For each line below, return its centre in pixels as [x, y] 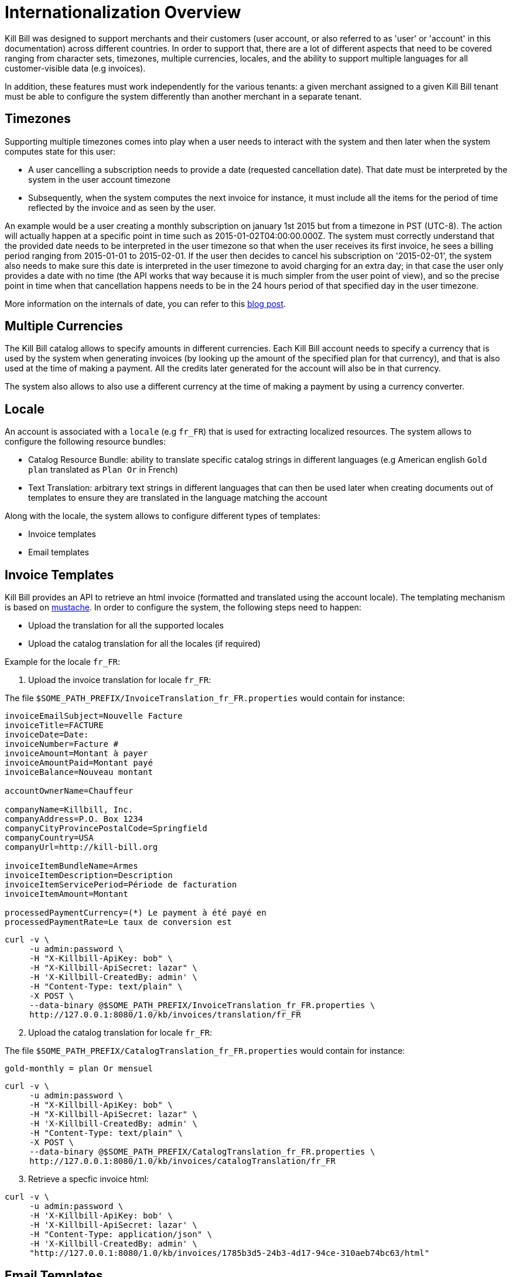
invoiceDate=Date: [47, 735]
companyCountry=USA [49, 838]
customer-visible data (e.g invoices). [75, 68]
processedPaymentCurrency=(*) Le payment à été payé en [136, 913]
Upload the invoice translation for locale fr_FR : [120, 680]
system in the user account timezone [99, 179]
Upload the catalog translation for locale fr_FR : [120, 1033]
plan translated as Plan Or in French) [103, 470]
